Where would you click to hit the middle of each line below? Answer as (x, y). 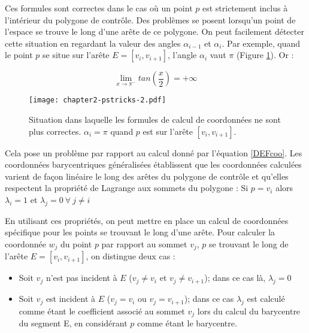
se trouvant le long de (249, 243)
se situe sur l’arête (76, 55)
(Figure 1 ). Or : (265, 55)
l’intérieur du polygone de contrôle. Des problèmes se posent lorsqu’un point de (150, 19)
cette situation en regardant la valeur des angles (93, 43)
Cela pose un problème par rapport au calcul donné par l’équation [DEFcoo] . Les (154, 152)
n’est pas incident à (81, 278)
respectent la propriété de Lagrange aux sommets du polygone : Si (127, 188)
